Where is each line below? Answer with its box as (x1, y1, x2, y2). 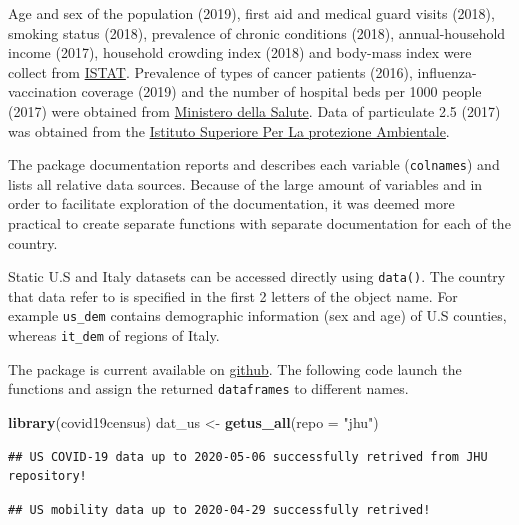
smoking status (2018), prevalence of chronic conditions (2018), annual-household (8, 22, 506, 43)
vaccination (8, 81, 77, 102)
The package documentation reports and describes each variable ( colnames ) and (8, 154, 500, 175)
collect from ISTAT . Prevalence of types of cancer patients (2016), (8, 61, 413, 82)
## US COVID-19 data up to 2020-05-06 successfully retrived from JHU (8, 449, 488, 464)
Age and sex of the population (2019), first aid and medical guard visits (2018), (8, 3, 495, 23)
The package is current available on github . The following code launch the (8, 358, 462, 379)
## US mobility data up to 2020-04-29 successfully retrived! (8, 502, 431, 517)
